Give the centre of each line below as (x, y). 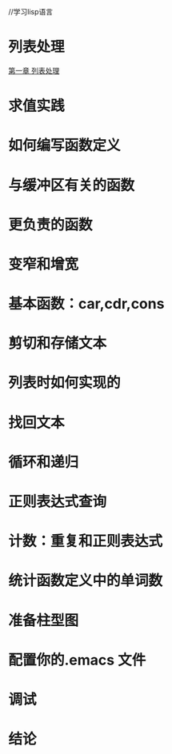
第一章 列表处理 (34, 70)
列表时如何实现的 (65, 383)
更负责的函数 (51, 224)
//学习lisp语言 (31, 12)
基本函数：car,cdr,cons (86, 304)
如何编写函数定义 (65, 146)
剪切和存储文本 (58, 343)
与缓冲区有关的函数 (72, 185)
